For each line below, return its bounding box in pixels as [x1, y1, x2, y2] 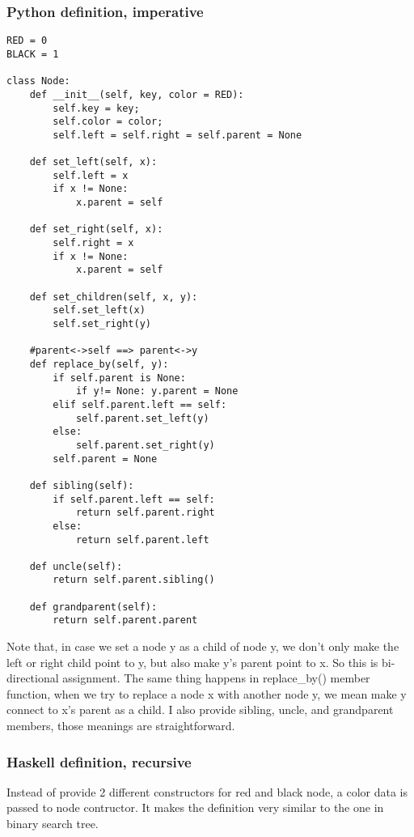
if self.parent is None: [53, 372, 186, 384]
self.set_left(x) [53, 304, 146, 317]
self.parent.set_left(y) [75, 412, 209, 424]
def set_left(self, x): [29, 156, 158, 168]
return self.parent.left [75, 533, 209, 546]
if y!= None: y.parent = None [75, 385, 239, 397]
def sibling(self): [29, 479, 134, 491]
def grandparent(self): [29, 601, 158, 613]
